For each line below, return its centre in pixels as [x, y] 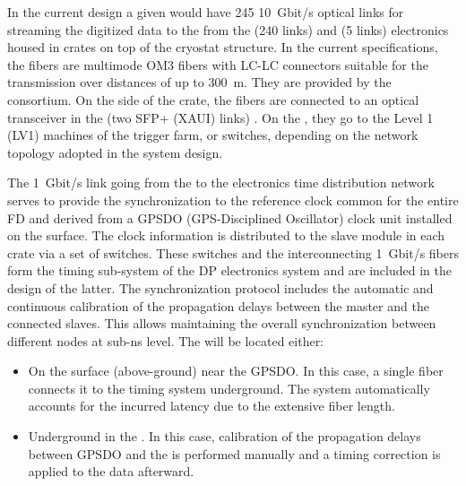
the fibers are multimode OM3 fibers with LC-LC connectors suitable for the [218, 64]
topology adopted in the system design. [115, 152]
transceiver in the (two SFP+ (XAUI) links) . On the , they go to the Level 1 [220, 117]
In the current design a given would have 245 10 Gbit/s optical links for [206, 12]
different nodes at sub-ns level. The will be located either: [166, 340]
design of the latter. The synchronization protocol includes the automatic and [220, 287]
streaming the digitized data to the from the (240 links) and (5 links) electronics [228, 29]
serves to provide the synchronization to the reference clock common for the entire [233, 200]
